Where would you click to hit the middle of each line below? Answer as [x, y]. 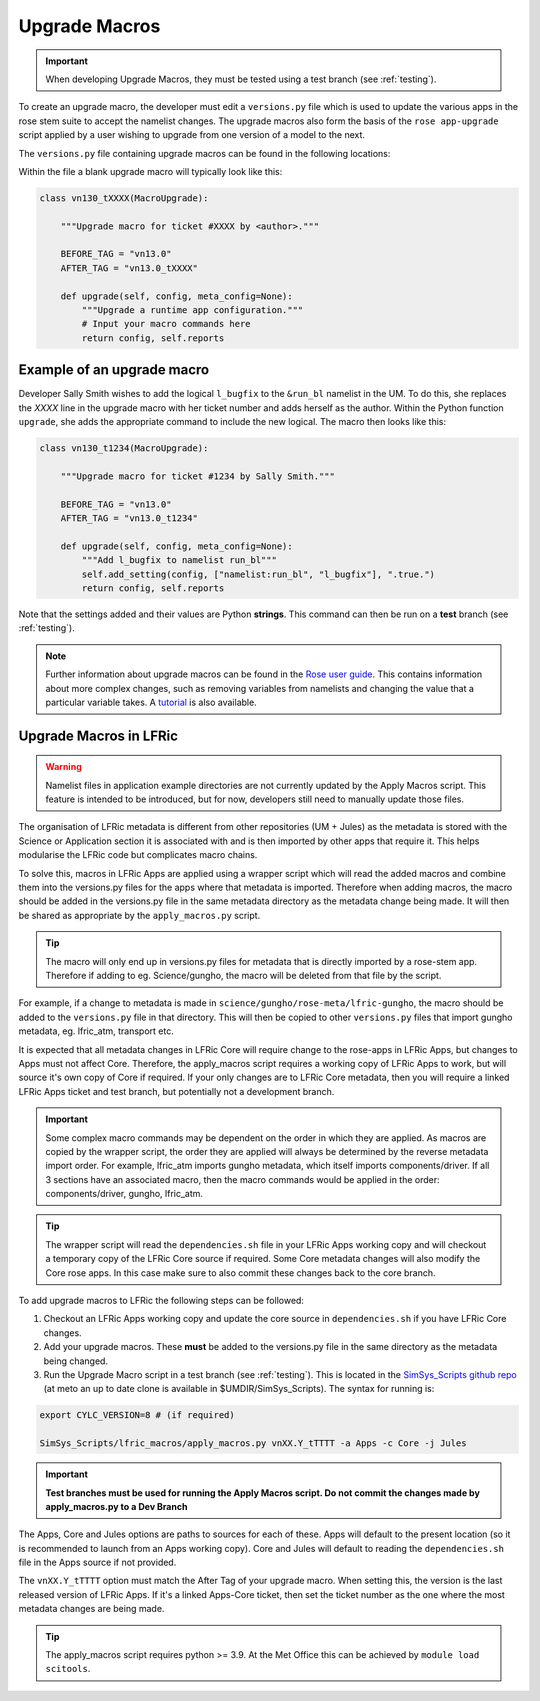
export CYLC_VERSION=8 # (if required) [137, 1415]
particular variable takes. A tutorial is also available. [151, 702]
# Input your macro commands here [166, 324]
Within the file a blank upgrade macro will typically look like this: [150, 171]
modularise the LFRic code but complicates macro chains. [138, 855]
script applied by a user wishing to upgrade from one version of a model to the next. [191, 135]
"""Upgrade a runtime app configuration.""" [192, 310]
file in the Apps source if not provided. [97, 1562]
